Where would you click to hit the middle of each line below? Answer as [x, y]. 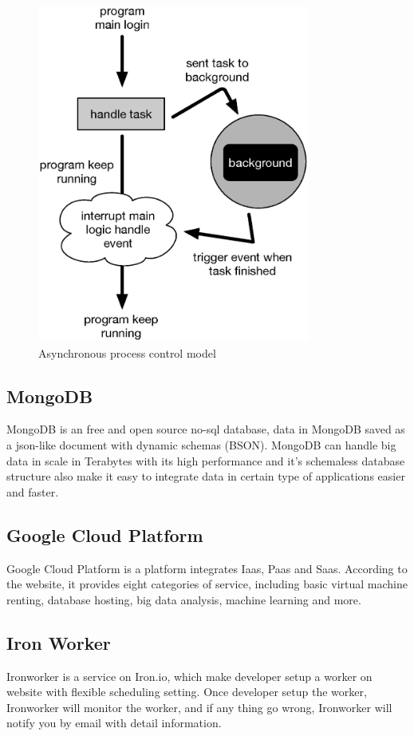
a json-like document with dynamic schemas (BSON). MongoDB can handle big [201, 444]
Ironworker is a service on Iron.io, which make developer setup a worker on [189, 676]
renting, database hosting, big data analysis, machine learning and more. [184, 599]
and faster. [33, 491]
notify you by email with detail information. [114, 723]
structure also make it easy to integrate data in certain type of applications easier [206, 476]
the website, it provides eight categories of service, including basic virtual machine [207, 584]
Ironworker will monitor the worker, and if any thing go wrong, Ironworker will [199, 707]
